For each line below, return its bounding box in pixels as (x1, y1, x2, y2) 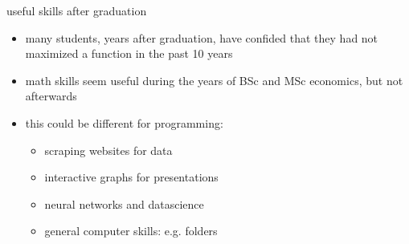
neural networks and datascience (44, 195, 204, 212)
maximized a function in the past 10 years (25, 45, 233, 62)
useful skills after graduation (6, 2, 147, 18)
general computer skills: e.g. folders (44, 222, 218, 239)
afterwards (25, 87, 77, 104)
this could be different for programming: (25, 114, 223, 131)
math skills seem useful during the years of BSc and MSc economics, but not (25, 71, 403, 88)
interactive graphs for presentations (44, 169, 219, 185)
